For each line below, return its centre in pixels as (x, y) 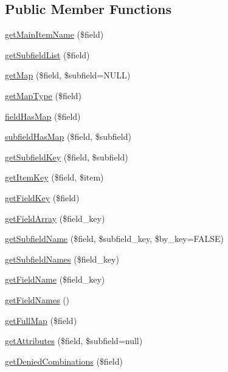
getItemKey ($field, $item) (54, 177)
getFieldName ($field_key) (55, 279)
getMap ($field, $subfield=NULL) (68, 75)
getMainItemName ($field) (54, 34)
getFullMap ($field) (41, 320)
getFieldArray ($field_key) (55, 218)
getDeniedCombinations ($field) (64, 361)
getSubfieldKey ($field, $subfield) (67, 157)
